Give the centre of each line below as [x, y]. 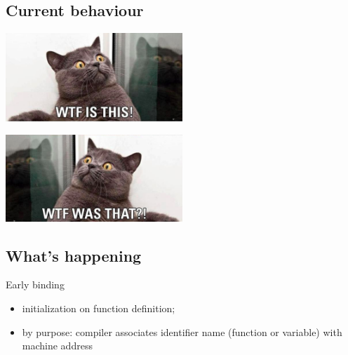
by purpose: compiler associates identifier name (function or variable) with [182, 331]
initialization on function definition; [99, 308]
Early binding [35, 284]
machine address [57, 346]
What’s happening [74, 255]
